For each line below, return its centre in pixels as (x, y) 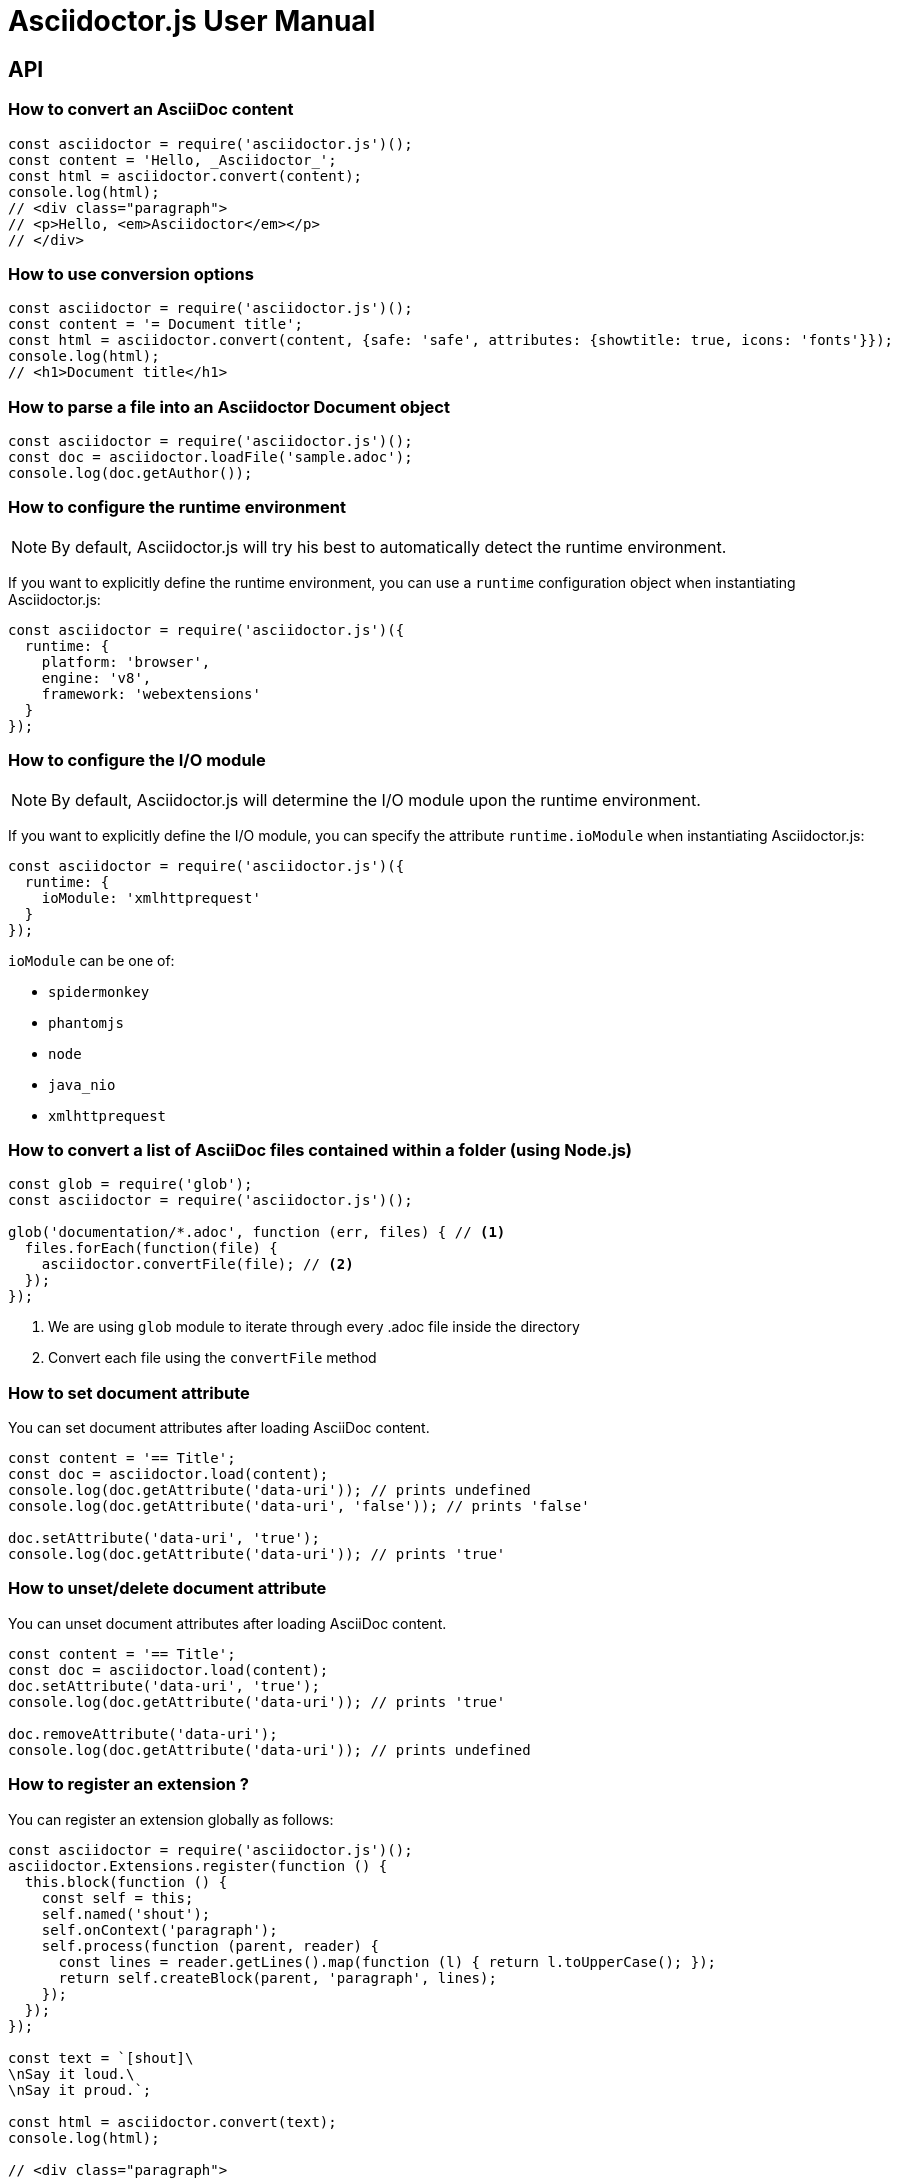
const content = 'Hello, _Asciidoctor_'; (172, 159)
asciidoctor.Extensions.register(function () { (198, 1865)
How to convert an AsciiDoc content (151, 109)
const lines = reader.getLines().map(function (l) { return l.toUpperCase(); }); (387, 1961)
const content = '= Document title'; (156, 324)
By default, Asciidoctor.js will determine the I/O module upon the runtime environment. (376, 799)
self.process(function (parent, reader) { (210, 1945)
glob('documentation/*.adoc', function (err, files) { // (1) (257, 1232)
